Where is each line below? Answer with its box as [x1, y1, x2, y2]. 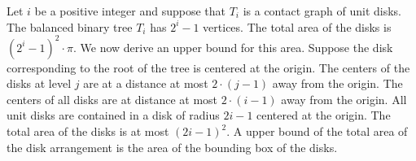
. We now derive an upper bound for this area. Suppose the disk [73, 38, 393, 55]
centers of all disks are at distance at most [7, 90, 218, 107]
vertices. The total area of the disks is [203, 18, 392, 35]
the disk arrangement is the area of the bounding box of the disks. [7, 138, 338, 155]
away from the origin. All [281, 90, 407, 107]
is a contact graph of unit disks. [243, 2, 401, 19]
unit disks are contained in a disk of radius [7, 107, 220, 124]
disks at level [7, 75, 72, 92]
